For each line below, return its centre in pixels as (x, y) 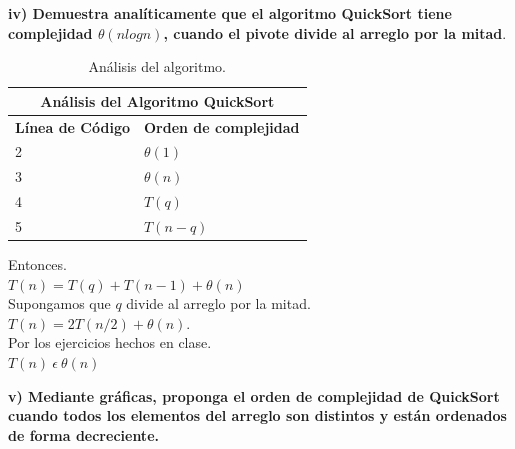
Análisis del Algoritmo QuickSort (157, 100)
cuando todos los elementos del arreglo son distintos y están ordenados (257, 415)
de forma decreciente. (83, 434)
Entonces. (37, 264)
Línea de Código (72, 126)
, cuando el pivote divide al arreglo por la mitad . (335, 32)
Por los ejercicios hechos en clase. (110, 342)
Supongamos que (59, 303)
